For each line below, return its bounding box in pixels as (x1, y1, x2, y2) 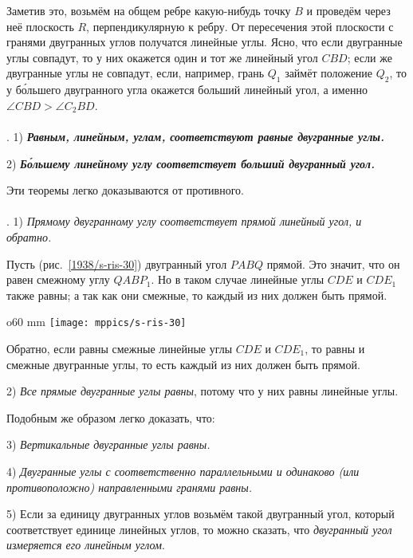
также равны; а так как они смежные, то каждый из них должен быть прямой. (6, 286, 387, 303)
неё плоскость (6, 18, 74, 34)
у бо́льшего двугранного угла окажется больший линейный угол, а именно (6, 81, 368, 98)
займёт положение (285, 65, 373, 81)
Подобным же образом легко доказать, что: (6, 409, 215, 426)
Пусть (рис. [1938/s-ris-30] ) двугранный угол (6, 255, 227, 272)
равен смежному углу (6, 271, 110, 288)
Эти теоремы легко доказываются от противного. (6, 182, 244, 198)
